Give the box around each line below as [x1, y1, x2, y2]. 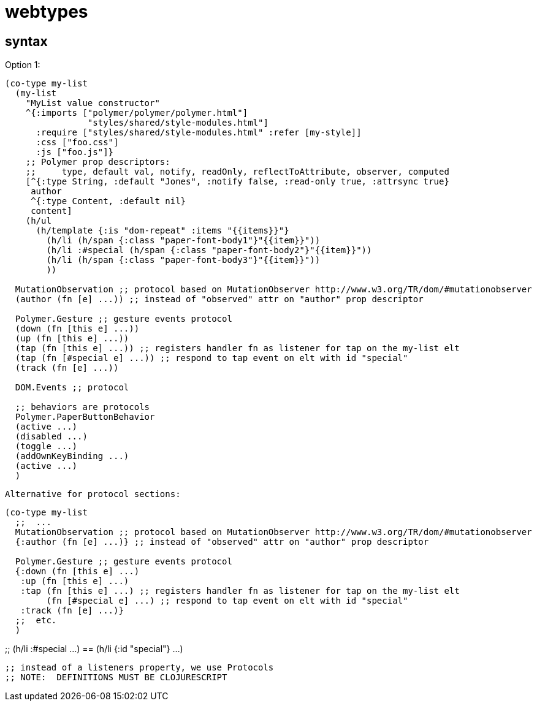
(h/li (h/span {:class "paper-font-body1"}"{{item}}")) [46, 235, 321, 246]
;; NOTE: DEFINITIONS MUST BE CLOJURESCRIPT [5, 672, 227, 683]
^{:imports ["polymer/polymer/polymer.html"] [25, 108, 248, 118]
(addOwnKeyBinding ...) [15, 451, 129, 461]
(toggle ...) [15, 441, 78, 452]
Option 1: [5, 59, 40, 70]
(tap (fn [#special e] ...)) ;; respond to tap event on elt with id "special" [15, 353, 408, 363]
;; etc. [15, 615, 57, 626]
